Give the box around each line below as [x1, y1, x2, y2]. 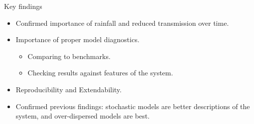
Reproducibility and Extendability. [15, 84, 122, 94]
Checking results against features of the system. [27, 67, 173, 78]
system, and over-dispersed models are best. [15, 111, 150, 121]
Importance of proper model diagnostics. [15, 34, 139, 45]
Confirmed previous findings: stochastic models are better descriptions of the [15, 101, 250, 111]
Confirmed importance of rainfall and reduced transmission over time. [15, 17, 229, 28]
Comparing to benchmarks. [27, 51, 111, 61]
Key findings [4, 1, 42, 11]
